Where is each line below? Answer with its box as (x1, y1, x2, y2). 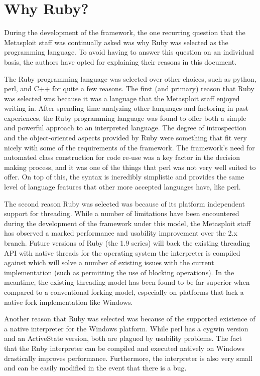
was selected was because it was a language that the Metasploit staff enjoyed (4, 93, 240, 103)
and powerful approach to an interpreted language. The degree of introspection (4, 122, 246, 133)
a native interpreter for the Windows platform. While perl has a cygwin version (4, 323, 248, 333)
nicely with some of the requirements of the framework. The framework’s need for (4, 142, 255, 152)
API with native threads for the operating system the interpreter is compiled (4, 247, 240, 258)
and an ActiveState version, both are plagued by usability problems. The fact (4, 333, 242, 343)
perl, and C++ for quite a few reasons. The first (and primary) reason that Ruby (4, 83, 254, 94)
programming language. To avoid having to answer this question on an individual (4, 47, 254, 57)
